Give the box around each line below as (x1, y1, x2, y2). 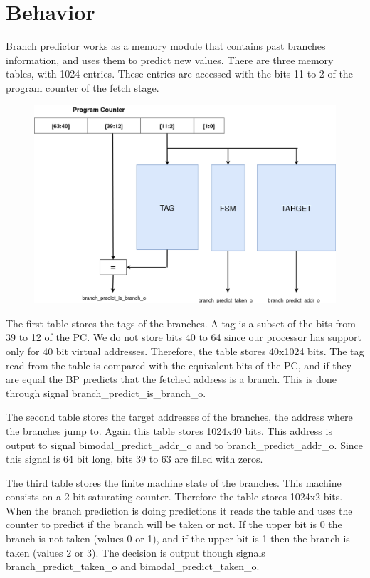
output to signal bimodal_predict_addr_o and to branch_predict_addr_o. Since (6, 437, 364, 452)
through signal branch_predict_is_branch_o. (6, 385, 206, 400)
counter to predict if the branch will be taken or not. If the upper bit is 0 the (6, 517, 342, 532)
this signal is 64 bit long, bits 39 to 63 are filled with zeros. (6, 451, 263, 466)
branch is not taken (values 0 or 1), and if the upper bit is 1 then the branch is (6, 531, 350, 546)
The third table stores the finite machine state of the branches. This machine (6, 475, 342, 490)
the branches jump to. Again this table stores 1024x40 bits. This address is (6, 423, 332, 438)
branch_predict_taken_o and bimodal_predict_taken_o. (6, 559, 260, 574)
